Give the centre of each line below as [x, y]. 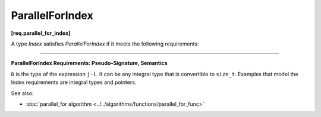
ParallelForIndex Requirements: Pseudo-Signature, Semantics [89, 63]
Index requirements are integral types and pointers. [74, 82]
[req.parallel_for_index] [41, 33]
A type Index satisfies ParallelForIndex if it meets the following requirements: [105, 44]
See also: [22, 93]
